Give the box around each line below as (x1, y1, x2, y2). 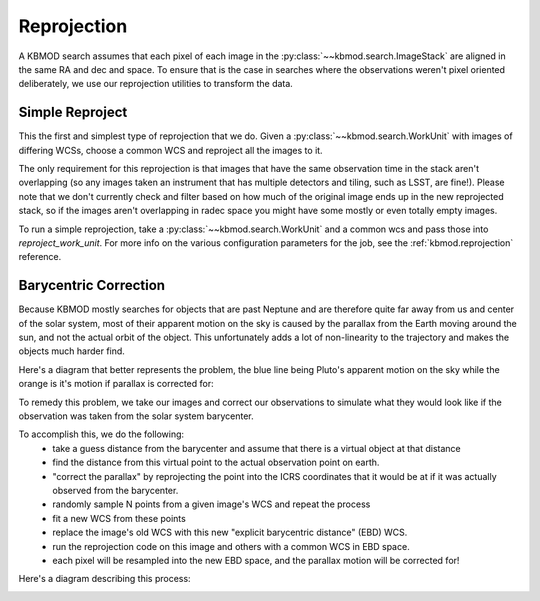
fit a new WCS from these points (52, 512, 187, 524)
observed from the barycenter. (52, 484, 179, 496)
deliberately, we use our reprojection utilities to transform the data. (18, 78, 294, 90)
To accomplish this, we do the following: (18, 428, 185, 440)
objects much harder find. (18, 345, 125, 357)
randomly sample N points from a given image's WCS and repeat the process (52, 498, 371, 510)
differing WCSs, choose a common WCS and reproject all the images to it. (18, 144, 324, 156)
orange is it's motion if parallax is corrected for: (18, 378, 214, 390)
